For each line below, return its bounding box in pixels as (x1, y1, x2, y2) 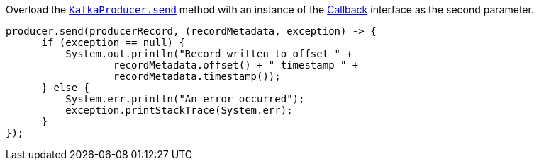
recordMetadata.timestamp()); (113, 71, 281, 82)
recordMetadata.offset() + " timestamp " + (113, 59, 359, 71)
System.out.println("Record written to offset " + (65, 48, 352, 59)
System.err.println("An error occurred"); (65, 93, 305, 105)
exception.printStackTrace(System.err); (65, 105, 293, 116)
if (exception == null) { (41, 37, 185, 48)
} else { (41, 82, 90, 93)
